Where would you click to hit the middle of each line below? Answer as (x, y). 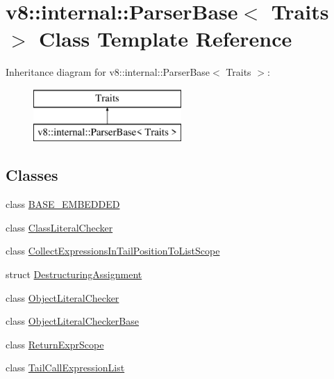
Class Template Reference (166, 39)
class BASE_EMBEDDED (63, 204)
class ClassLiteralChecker (59, 227)
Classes (32, 175)
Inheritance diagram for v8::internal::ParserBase (108, 72)
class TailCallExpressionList (65, 368)
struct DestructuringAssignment (74, 274)
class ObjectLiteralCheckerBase (73, 321)
